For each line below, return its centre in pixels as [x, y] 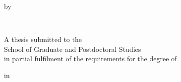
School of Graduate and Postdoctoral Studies [73, 49]
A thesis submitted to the [43, 39]
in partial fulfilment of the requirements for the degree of [90, 59]
